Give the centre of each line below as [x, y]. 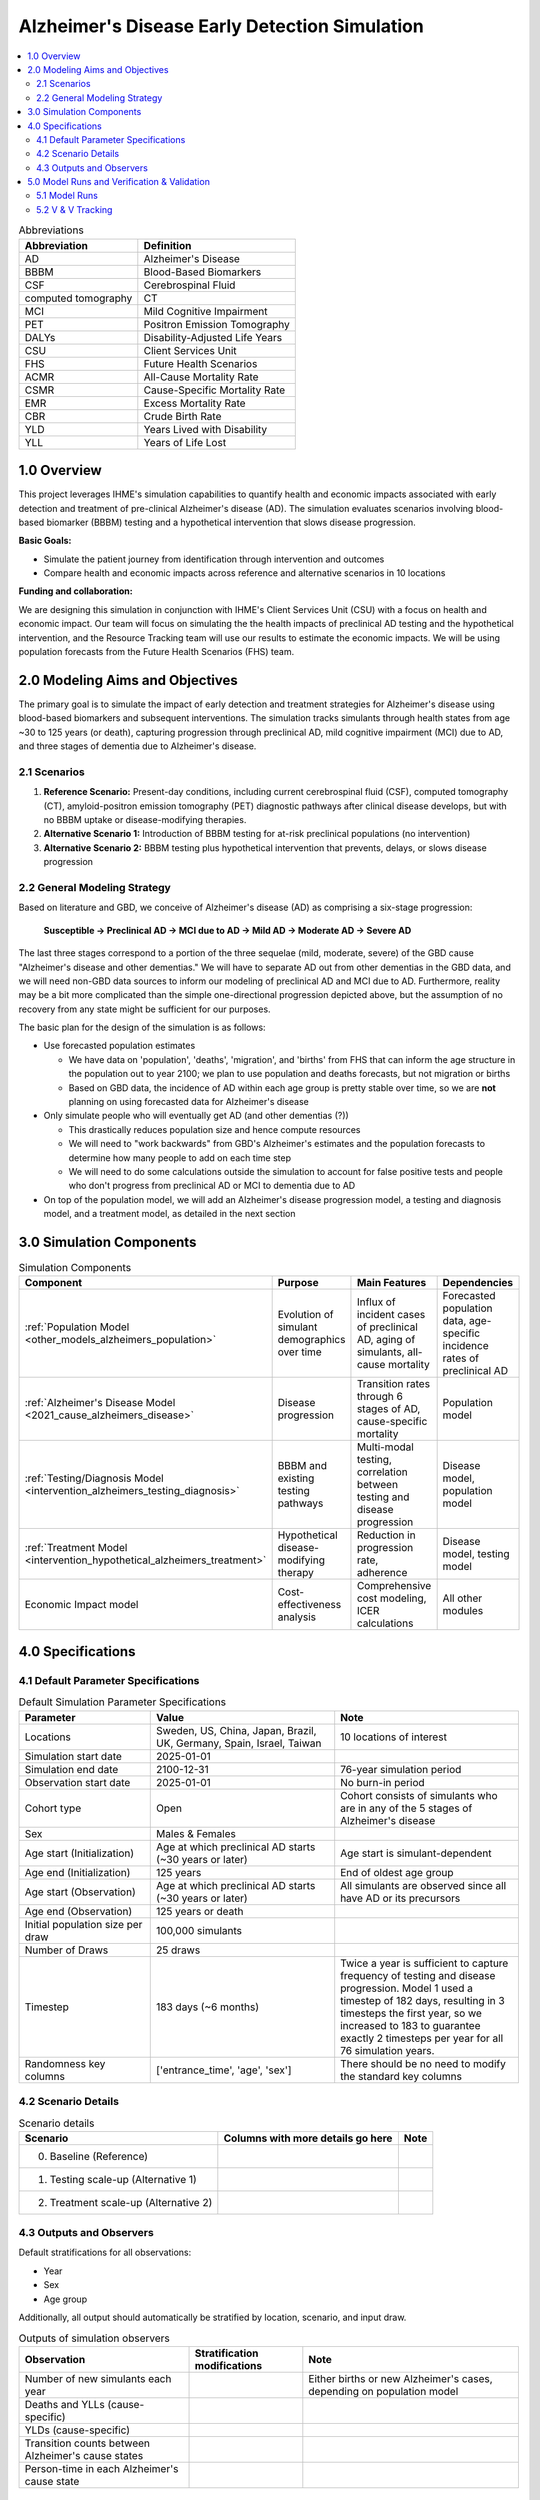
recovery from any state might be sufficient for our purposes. [144, 1009]
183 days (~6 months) [208, 2007]
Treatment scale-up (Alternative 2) [131, 2202]
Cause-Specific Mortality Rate [214, 390]
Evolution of [305, 1315]
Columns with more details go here [308, 2138]
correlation [382, 1472]
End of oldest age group [397, 1872]
